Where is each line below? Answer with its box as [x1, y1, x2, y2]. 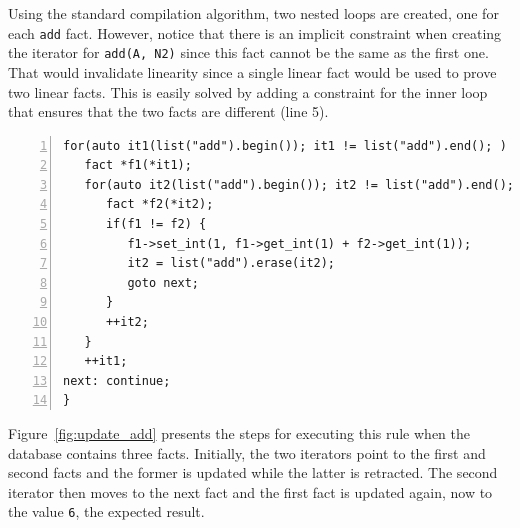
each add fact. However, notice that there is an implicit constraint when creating [8, 22, 502, 43]
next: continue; [63, 373, 171, 388]
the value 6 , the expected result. [8, 501, 205, 522]
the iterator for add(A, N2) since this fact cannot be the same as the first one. [8, 42, 489, 63]
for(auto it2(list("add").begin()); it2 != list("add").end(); [84, 177, 515, 192]
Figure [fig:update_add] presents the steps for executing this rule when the [8, 423, 470, 443]
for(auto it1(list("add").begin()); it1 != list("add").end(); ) [63, 138, 507, 153]
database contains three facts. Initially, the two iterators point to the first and [8, 442, 486, 463]
